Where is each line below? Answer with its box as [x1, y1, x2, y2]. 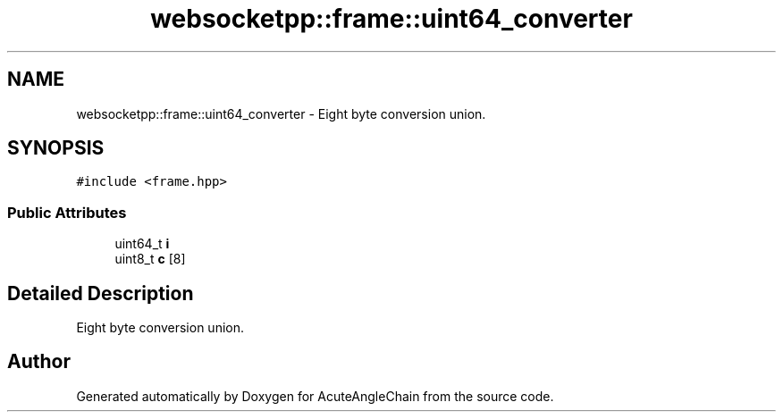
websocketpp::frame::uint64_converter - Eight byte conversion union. [76, 105, 486, 122]
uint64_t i [114, 236, 170, 252]
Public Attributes [7, 203, 127, 222]
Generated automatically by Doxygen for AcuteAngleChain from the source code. [76, 388, 554, 404]
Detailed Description [7, 281, 194, 305]
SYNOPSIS [7, 137, 105, 160]
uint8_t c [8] [114, 251, 186, 267]
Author [7, 350, 71, 373]
